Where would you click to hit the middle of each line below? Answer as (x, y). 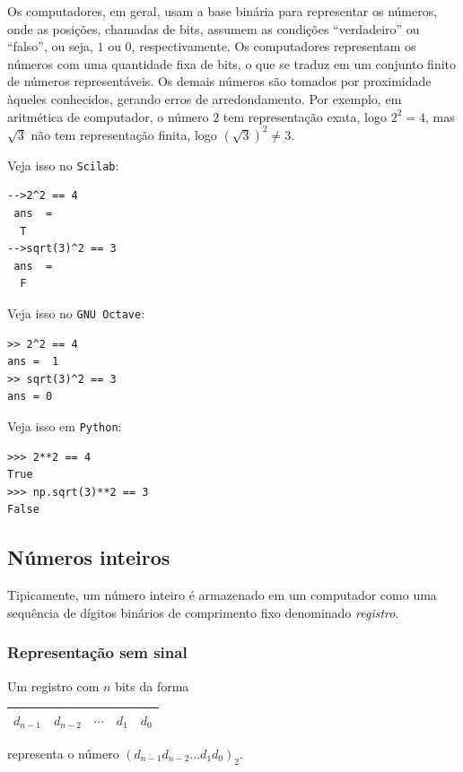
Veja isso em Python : (65, 425)
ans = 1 (33, 362)
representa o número (63, 753)
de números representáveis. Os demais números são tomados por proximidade (219, 81)
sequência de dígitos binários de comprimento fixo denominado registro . (203, 612)
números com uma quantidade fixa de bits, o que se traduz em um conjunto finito (232, 63)
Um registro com (53, 685)
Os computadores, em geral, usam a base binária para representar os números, (223, 11)
